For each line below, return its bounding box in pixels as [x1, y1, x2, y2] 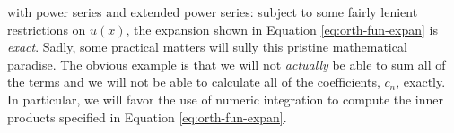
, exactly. [396, 72, 446, 91]
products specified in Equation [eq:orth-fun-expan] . [7, 107, 287, 126]
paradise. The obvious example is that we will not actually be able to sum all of [7, 54, 446, 73]
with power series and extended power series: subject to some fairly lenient [7, 3, 418, 21]
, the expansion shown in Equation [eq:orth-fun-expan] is [126, 20, 438, 38]
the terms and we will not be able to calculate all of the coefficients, [7, 72, 380, 91]
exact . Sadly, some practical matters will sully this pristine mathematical [7, 37, 407, 56]
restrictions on [7, 20, 86, 38]
